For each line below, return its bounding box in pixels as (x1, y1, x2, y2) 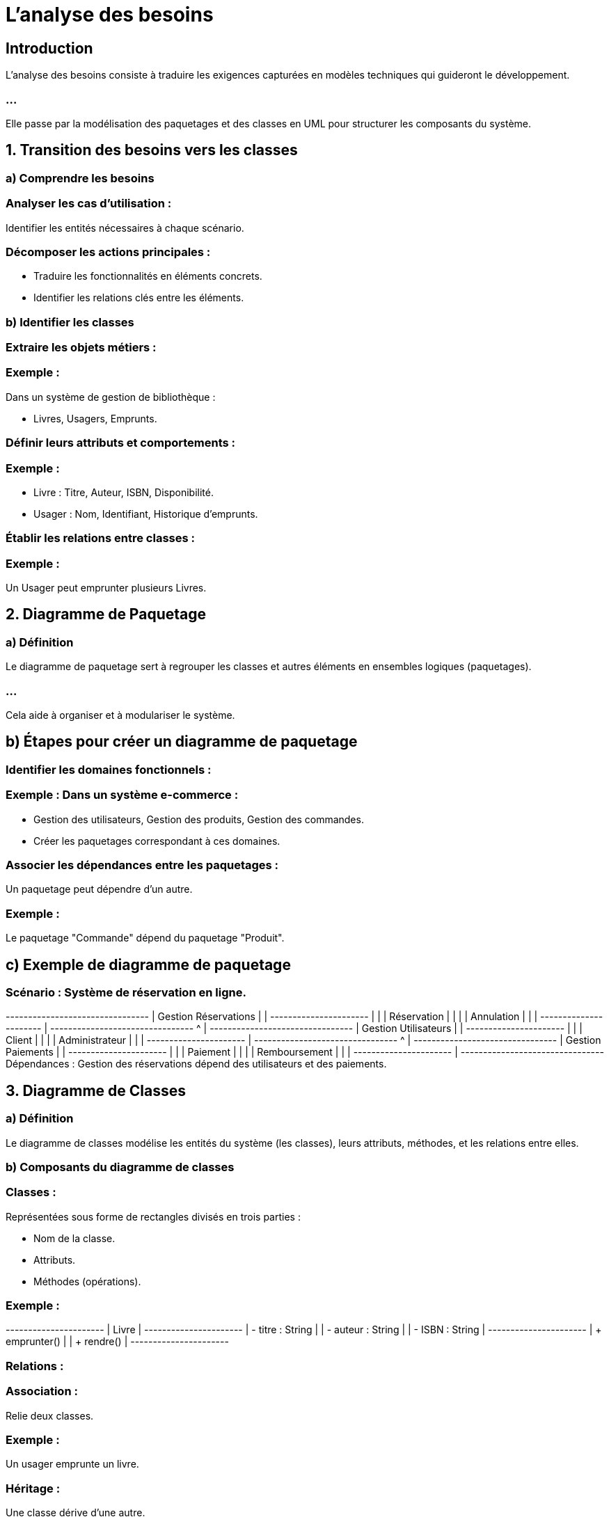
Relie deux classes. (6, 1409, 94, 1422)
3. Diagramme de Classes (6, 1081, 186, 1099)
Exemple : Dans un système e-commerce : (6, 788, 239, 802)
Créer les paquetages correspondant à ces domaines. (33, 834, 280, 847)
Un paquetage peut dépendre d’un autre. (6, 883, 193, 896)
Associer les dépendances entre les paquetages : (6, 857, 279, 872)
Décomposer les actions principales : (6, 244, 211, 259)
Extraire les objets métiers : (6, 340, 157, 355)
